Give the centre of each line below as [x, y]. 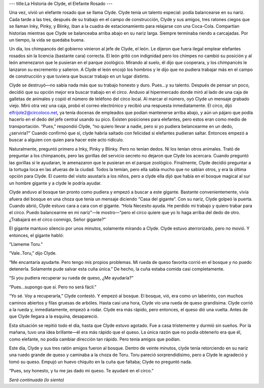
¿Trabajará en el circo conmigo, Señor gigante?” [57, 219]
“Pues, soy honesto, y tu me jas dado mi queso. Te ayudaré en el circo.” [81, 371]
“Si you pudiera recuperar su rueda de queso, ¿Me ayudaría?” [71, 278]
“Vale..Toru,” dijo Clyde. [33, 253]
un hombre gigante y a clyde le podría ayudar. [55, 183]
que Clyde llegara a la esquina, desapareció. [54, 316]
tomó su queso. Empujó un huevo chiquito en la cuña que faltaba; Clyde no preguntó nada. [100, 362]
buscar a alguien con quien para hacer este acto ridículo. [66, 140]
